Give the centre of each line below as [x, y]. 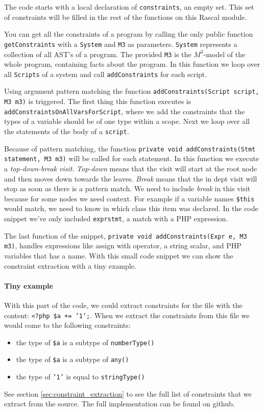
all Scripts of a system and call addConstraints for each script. [106, 74]
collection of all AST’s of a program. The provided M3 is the [98, 54]
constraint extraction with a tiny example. [70, 265]
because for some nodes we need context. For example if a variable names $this [129, 198]
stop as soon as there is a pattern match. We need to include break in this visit [127, 188]
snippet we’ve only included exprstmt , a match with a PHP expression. [116, 218]
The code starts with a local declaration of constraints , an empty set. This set [129, 7]
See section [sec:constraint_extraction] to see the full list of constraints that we [128, 393]
